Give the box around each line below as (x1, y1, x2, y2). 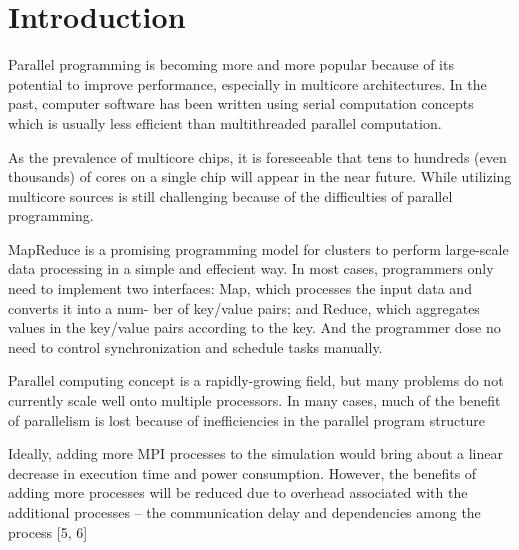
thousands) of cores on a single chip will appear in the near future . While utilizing (8, 166, 512, 187)
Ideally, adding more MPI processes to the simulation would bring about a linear (8, 443, 503, 464)
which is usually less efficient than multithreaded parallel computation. (8, 112, 442, 133)
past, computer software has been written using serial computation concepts (8, 93, 474, 114)
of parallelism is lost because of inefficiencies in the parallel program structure (8, 409, 486, 430)
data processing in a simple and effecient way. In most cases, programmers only (8, 258, 494, 279)
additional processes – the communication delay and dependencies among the (8, 502, 481, 522)
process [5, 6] (8, 521, 88, 542)
